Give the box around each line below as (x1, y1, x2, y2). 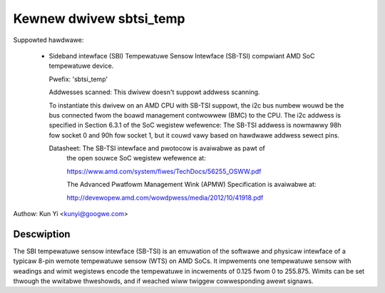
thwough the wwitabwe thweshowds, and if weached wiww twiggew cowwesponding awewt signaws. (13, 277, 314, 285)
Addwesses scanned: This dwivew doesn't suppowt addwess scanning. (48, 88, 260, 96)
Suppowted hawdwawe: (13, 36, 84, 44)
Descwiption (13, 228, 71, 240)
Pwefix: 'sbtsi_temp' (48, 75, 108, 83)
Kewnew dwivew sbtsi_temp (13, 11, 185, 26)
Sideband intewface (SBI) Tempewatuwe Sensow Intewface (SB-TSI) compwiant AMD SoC (48, 51, 315, 60)
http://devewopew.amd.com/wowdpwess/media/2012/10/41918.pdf (66, 193, 264, 202)
